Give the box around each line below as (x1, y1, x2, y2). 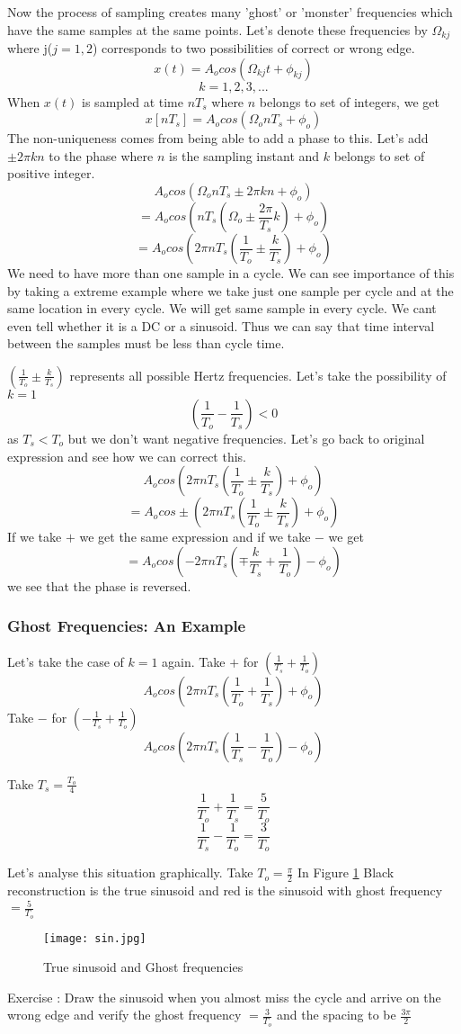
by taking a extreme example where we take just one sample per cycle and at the (7, 281, 454, 300)
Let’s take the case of (7, 652, 124, 670)
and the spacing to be (277, 1005, 396, 1024)
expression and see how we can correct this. (7, 446, 246, 465)
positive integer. (7, 164, 95, 183)
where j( (7, 39, 53, 58)
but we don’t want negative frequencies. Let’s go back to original (67, 428, 425, 447)
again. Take (162, 652, 226, 670)
